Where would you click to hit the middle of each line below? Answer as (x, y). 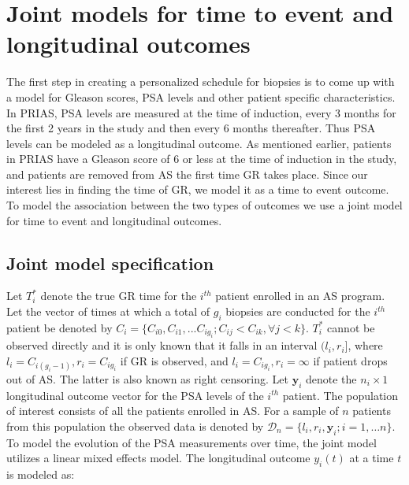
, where (365, 345)
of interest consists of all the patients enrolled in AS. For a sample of (173, 411)
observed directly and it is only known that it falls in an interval (162, 345)
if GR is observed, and (174, 360)
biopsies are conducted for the (298, 311)
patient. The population (340, 395)
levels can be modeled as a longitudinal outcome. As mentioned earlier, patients (199, 143)
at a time (372, 458)
